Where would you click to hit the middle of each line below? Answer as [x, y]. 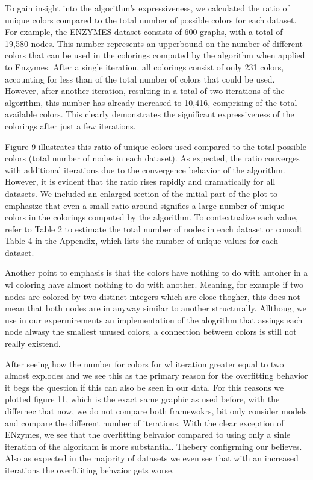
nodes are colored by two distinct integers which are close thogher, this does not [153, 296]
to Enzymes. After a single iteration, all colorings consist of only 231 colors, [144, 67]
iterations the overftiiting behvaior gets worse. [90, 469]
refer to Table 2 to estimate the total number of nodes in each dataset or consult [154, 229]
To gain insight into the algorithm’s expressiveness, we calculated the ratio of [147, 8]
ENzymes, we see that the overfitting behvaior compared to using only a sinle [148, 435]
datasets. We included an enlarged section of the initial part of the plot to [141, 193]
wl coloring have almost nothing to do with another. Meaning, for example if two [154, 285]
